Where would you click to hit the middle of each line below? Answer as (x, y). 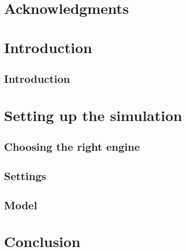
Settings (25, 176)
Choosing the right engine (72, 147)
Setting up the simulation (93, 115)
